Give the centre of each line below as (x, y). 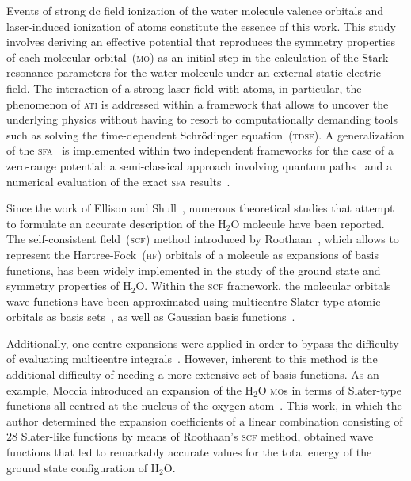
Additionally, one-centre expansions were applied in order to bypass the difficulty (203, 343)
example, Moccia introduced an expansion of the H (130, 389)
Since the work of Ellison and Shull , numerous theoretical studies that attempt (200, 208)
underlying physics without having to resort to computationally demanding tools (202, 119)
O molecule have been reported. (308, 223)
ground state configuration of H (83, 467)
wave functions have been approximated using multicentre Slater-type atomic (194, 301)
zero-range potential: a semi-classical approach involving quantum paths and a (199, 165)
